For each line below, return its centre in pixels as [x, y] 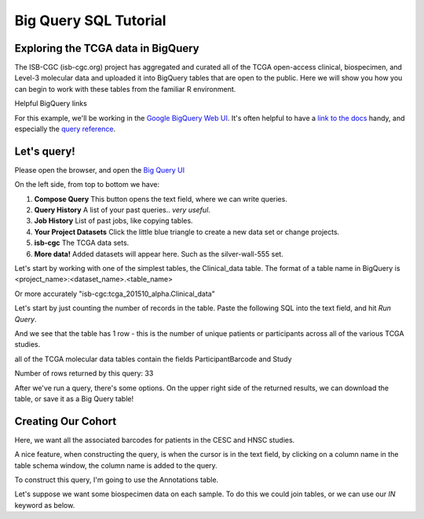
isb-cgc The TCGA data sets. [82, 243]
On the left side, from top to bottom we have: [87, 185]
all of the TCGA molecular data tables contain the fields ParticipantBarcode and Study [153, 359]
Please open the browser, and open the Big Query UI [100, 170]
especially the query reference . [65, 129]
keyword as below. [45, 505]
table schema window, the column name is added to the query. [116, 465]
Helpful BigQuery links [51, 104]
